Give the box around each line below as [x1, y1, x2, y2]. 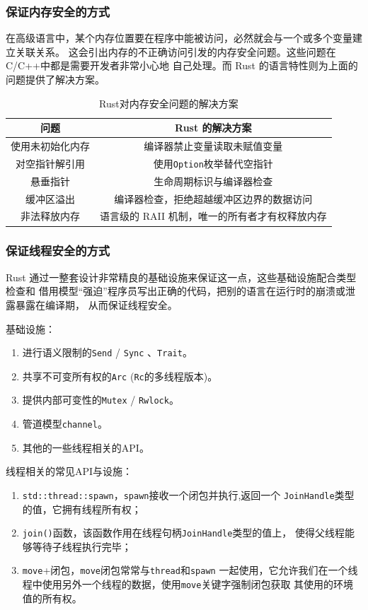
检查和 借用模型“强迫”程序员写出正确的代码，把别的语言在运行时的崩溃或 [6, 283, 345, 298]
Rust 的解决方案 [175, 120, 252, 135]
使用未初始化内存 [11, 139, 90, 153]
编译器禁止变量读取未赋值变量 [144, 139, 283, 153]
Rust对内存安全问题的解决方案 [98, 95, 238, 110]
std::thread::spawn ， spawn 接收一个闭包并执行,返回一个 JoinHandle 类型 [22, 487, 355, 502]
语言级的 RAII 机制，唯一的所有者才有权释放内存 [100, 209, 327, 223]
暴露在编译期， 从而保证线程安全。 [15, 297, 178, 312]
